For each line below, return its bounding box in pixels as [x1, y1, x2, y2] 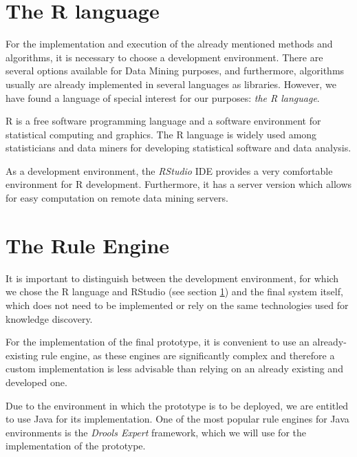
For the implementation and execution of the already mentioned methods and [6, 36, 333, 51]
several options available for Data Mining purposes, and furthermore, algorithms [6, 63, 345, 78]
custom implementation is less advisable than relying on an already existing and [6, 361, 343, 376]
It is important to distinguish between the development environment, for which [6, 270, 339, 285]
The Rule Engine [6, 231, 170, 259]
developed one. [6, 374, 67, 389]
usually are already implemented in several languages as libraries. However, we [6, 76, 336, 91]
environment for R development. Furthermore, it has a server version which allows [6, 177, 352, 191]
